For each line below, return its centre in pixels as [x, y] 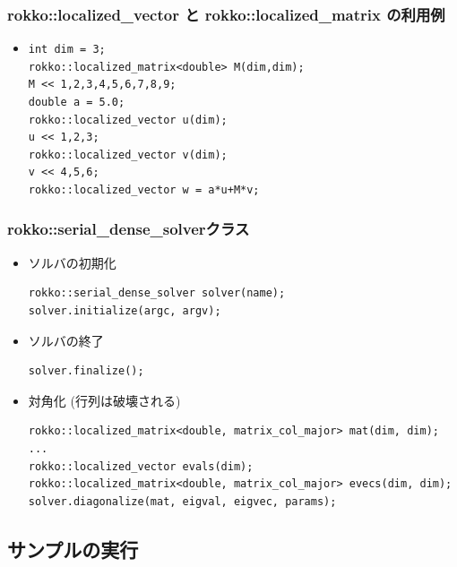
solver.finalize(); [86, 371]
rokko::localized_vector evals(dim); [141, 466]
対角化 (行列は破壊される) [104, 400]
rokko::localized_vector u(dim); [128, 120]
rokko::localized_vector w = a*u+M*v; [144, 189]
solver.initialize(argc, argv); [125, 310]
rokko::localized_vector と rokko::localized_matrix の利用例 [226, 14]
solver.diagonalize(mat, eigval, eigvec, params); [182, 501]
